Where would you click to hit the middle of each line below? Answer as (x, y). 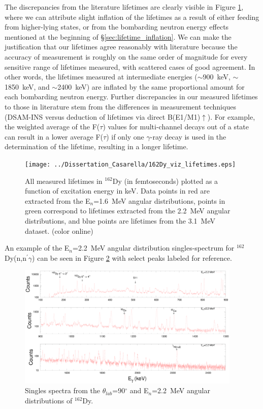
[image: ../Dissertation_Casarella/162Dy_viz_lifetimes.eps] (130, 164)
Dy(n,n (15, 257)
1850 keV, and (27, 86)
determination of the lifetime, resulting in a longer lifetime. (96, 146)
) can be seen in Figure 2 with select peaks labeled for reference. (132, 257)
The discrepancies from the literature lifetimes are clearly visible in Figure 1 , (124, 7)
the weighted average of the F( (52, 127)
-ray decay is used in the (188, 136)
